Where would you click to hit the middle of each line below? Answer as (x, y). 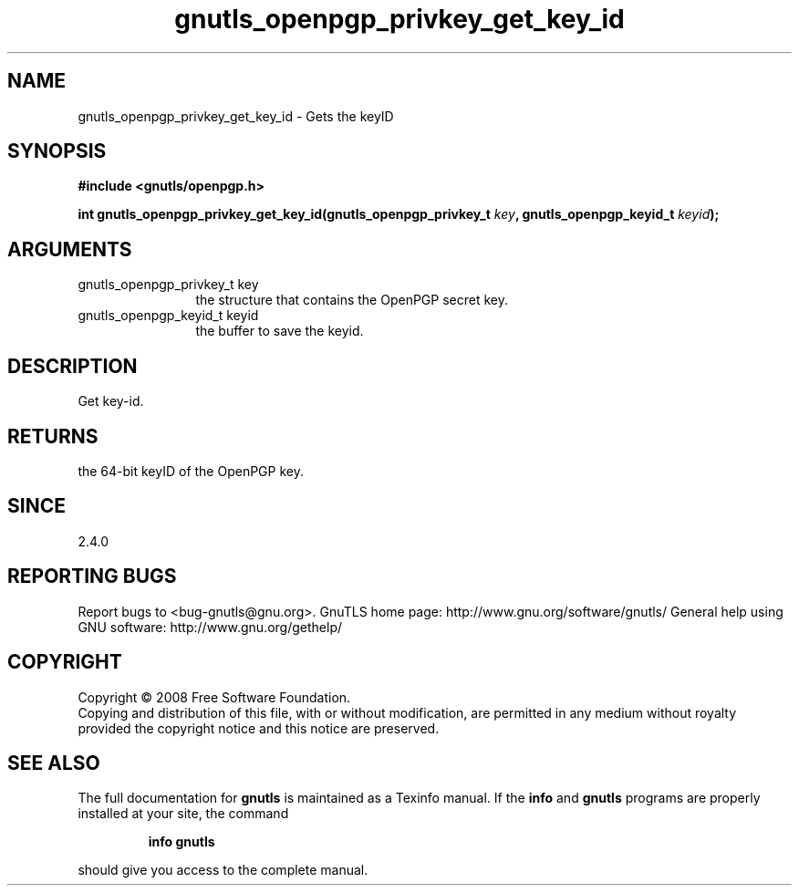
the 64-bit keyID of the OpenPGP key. (191, 471)
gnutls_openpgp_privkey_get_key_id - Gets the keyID (236, 116)
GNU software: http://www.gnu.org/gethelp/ (210, 627)
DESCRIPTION (73, 366)
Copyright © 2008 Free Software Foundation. (214, 697)
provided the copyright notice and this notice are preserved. (259, 728)
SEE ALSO (54, 763)
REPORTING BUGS (92, 576)
